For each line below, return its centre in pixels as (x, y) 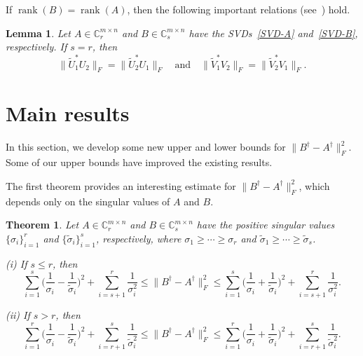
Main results (68, 113)
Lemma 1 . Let (38, 33)
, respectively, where (139, 238)
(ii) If (18, 315)
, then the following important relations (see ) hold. (239, 9)
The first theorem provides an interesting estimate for (121, 185)
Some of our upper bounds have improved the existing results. (139, 162)
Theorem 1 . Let (42, 225)
